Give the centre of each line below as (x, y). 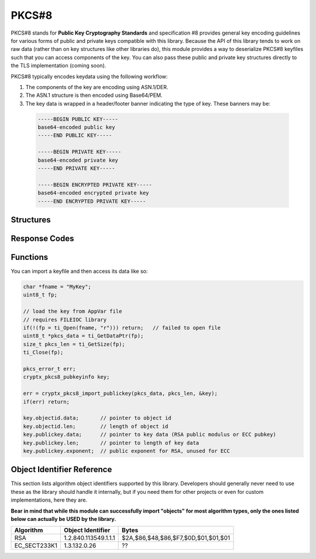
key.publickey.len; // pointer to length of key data (111, 443)
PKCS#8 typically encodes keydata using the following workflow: (89, 76)
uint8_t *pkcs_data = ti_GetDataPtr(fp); (83, 336)
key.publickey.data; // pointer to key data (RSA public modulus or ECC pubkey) (150, 435)
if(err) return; (47, 402)
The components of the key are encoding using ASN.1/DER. (97, 87)
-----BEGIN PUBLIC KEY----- (78, 119)
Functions (30, 257)
